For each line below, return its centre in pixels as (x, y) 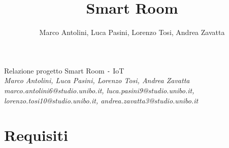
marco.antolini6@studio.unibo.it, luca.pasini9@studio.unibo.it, (99, 90)
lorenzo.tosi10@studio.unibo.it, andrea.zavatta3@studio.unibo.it (101, 100)
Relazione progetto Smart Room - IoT (64, 70)
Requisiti (36, 135)
